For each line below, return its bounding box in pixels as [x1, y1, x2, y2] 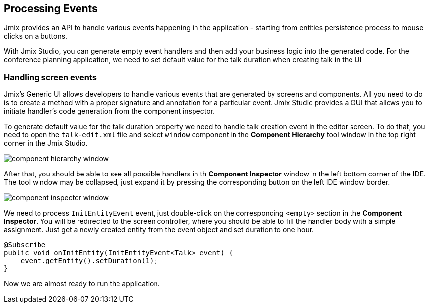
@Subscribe [4, 241, 46, 249]
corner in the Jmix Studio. [4, 139, 88, 148]
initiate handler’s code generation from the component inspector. [4, 107, 215, 116]
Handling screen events [4, 72, 97, 82]
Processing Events [4, 2, 98, 15]
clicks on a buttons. [4, 32, 68, 41]
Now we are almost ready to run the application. [4, 279, 160, 288]
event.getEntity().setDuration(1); [20, 257, 158, 265]
